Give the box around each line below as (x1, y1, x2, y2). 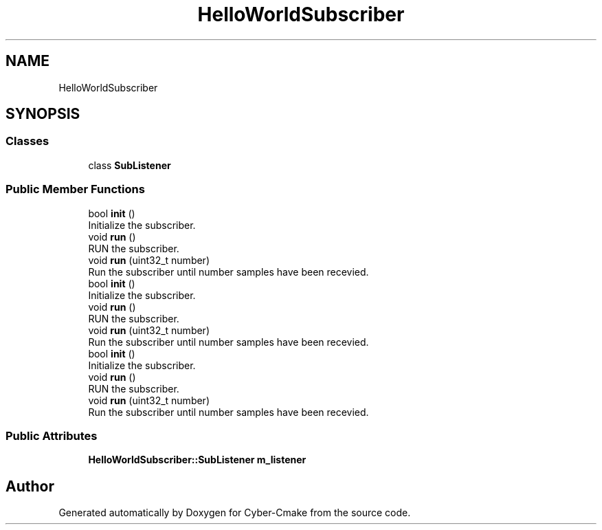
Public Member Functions (5, 182, 145, 197)
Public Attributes (5, 428, 98, 443)
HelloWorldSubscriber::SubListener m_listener (88, 454, 306, 466)
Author (5, 477, 54, 495)
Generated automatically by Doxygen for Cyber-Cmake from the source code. (58, 507, 411, 519)
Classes (5, 134, 49, 148)
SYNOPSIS (5, 105, 80, 123)
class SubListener (88, 159, 171, 171)
